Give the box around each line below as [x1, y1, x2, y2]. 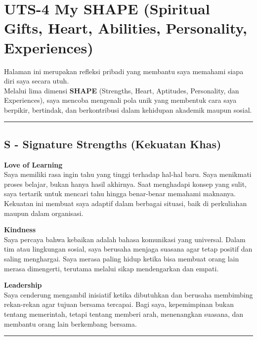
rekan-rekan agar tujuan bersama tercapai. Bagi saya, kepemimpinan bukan [4, 299, 234, 309]
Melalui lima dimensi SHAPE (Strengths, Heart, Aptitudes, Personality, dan [4, 85, 239, 95]
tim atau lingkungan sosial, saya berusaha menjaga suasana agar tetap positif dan [4, 244, 253, 254]
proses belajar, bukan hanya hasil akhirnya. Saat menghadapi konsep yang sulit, [4, 178, 247, 189]
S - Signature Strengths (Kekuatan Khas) [4, 136, 221, 151]
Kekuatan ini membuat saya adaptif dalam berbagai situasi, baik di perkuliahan [4, 198, 247, 209]
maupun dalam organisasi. [4, 208, 84, 218]
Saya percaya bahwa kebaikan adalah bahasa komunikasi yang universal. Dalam [4, 234, 246, 244]
